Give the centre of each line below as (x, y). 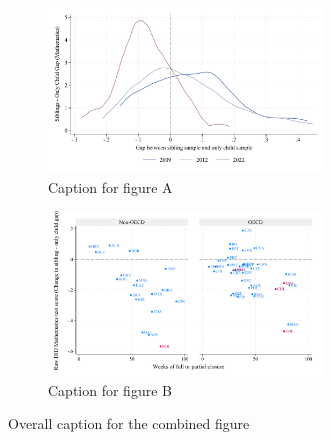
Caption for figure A (110, 186)
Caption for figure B (110, 389)
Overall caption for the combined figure (129, 423)
